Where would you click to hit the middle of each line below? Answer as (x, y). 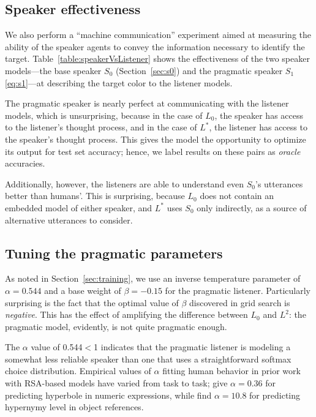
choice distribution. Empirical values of (78, 371)
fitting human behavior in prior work (231, 371)
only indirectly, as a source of (252, 207)
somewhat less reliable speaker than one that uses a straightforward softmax (148, 359)
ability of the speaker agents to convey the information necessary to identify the (155, 46)
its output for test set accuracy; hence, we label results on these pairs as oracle (153, 151)
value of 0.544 (57, 347)
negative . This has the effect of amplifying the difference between (126, 314)
